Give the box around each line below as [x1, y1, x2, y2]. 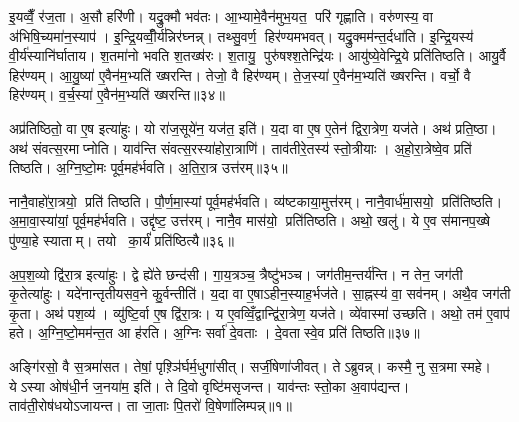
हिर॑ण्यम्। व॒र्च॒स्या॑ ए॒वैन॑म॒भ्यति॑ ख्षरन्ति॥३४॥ [9, 84, 226, 105]
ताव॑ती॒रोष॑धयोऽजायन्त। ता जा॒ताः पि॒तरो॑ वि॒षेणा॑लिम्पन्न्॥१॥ [9, 395, 292, 416]
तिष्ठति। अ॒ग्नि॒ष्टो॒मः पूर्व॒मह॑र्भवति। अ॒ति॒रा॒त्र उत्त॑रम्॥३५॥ [9, 157, 288, 178]
